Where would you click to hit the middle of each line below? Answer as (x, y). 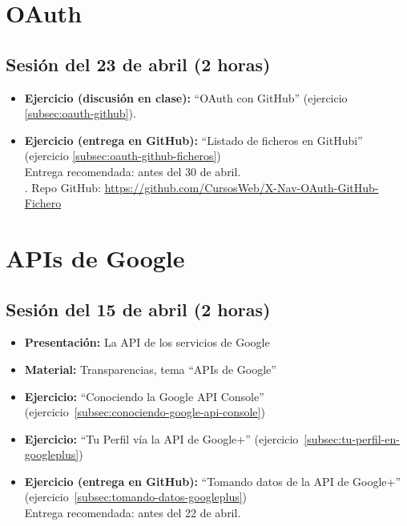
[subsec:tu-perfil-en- (352, 438)
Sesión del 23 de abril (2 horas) (138, 64)
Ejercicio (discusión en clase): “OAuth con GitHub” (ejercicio (186, 97)
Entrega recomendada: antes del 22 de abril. (133, 513)
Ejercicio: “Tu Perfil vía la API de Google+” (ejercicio (161, 438)
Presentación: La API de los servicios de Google (147, 342)
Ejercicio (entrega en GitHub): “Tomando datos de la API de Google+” (213, 481)
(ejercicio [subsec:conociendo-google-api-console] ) (145, 412)
